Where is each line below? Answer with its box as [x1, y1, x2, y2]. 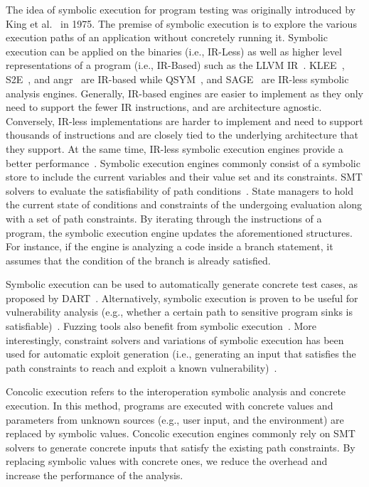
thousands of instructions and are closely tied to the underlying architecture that [6, 127, 359, 142]
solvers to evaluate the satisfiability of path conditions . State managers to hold [6, 183, 354, 198]
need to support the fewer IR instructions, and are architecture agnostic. [6, 100, 322, 114]
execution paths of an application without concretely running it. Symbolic [6, 30, 328, 45]
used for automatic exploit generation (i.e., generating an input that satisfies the [6, 346, 356, 361]
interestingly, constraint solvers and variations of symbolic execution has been [6, 332, 344, 347]
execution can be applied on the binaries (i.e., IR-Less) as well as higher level [6, 43, 342, 58]
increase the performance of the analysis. [6, 468, 183, 482]
